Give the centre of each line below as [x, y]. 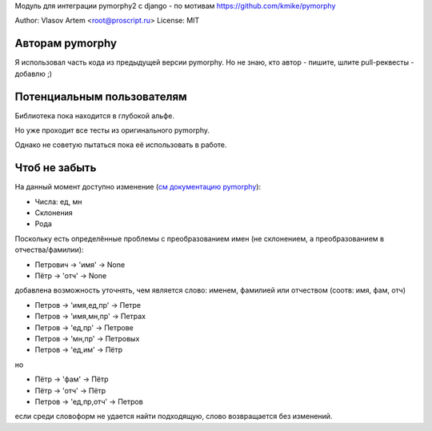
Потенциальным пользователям [101, 96]
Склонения [54, 213]
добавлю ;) [33, 74]
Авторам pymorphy [66, 44]
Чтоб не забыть [56, 168]
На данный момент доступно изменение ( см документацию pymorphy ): [138, 187]
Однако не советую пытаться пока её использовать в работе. [121, 145]
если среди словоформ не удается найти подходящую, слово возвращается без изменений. [174, 417]
